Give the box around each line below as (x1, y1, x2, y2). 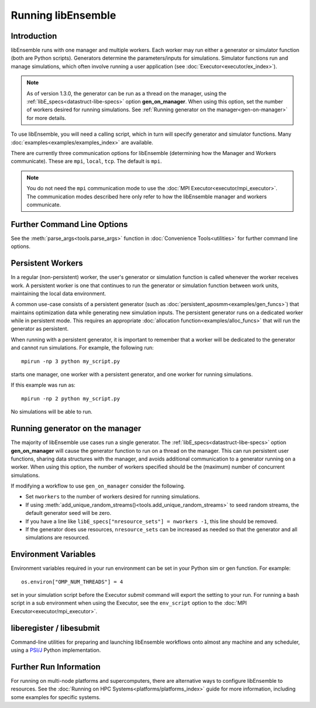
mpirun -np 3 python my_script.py (21, 358, 120, 365)
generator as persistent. (11, 325, 69, 332)
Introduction (11, 31, 57, 41)
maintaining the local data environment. (11, 290, 107, 297)
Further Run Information (11, 662, 101, 672)
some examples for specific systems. (11, 693, 101, 700)
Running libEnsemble (11, 9, 116, 22)
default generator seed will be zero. (25, 510, 111, 517)
